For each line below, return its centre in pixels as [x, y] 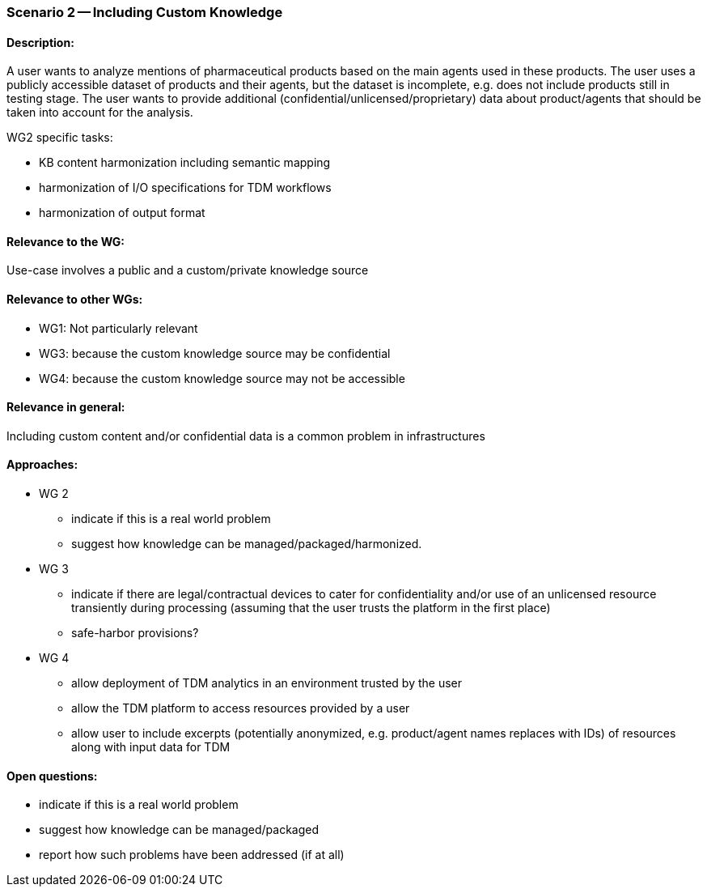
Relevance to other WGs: [75, 300]
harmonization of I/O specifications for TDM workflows [185, 188]
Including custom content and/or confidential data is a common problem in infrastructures [246, 436]
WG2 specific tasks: [60, 138]
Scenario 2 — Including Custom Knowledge [145, 12]
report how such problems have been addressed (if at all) [192, 855]
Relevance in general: [66, 407]
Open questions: [52, 776]
